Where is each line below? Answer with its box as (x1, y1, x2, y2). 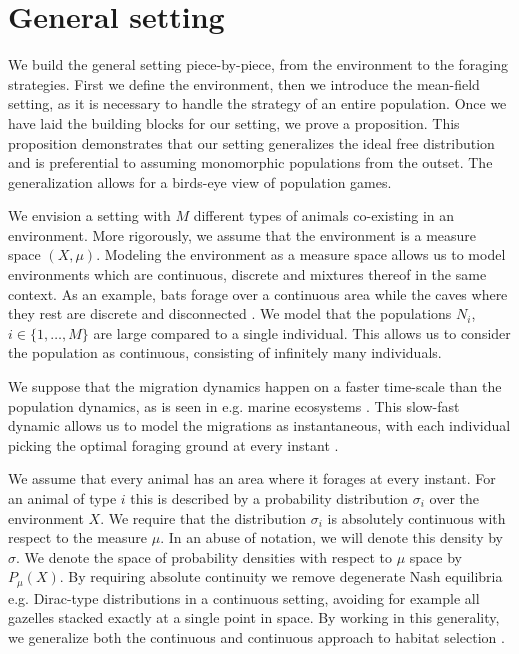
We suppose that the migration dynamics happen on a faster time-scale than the (8, 376, 502, 397)
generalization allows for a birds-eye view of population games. (8, 171, 392, 192)
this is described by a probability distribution (130, 488, 409, 508)
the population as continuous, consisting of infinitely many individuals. (8, 342, 442, 363)
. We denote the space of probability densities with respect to (16, 546, 393, 567)
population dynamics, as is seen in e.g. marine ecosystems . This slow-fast (8, 395, 460, 416)
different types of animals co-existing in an (193, 205, 455, 226)
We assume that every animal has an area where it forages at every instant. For (8, 468, 496, 489)
